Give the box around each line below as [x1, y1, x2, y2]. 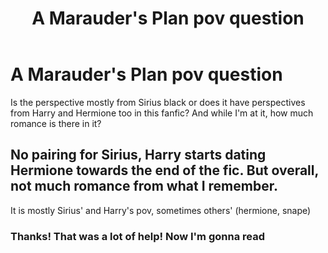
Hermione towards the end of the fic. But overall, [10, 162, 319, 179]
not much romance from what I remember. [10, 178, 278, 195]
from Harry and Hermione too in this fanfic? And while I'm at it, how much [10, 107, 314, 119]
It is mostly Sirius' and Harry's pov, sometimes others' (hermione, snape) [10, 204, 312, 216]
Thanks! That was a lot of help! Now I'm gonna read [10, 229, 265, 243]
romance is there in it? [10, 117, 102, 129]
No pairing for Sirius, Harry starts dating [10, 147, 267, 164]
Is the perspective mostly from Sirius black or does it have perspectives [10, 96, 306, 108]
